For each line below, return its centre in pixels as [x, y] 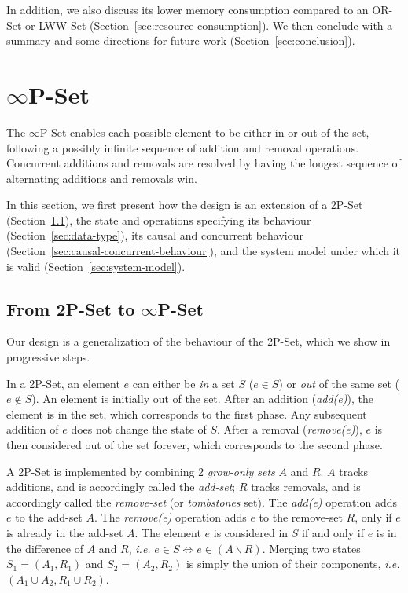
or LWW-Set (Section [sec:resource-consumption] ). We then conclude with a [209, 25]
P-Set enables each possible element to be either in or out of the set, [204, 132]
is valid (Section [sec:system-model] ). [96, 266]
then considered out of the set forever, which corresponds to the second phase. [195, 445]
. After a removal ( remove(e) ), [290, 429]
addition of [33, 429]
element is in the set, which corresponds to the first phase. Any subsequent [187, 414]
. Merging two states [311, 548]
